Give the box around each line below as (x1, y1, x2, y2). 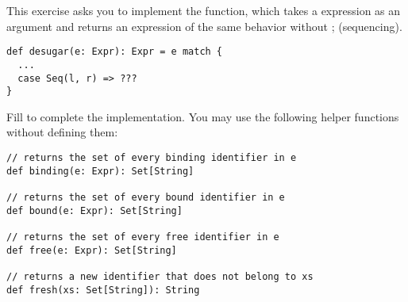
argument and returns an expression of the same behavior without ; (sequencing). (6, 17, 402, 34)
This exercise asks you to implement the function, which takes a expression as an (6, 2, 401, 18)
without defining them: (6, 124, 118, 140)
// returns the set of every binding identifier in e (6, 152, 297, 163)
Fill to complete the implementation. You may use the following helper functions (6, 108, 399, 124)
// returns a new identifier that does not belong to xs (6, 270, 314, 282)
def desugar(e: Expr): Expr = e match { (6, 46, 223, 58)
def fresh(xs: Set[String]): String (6, 284, 200, 296)
